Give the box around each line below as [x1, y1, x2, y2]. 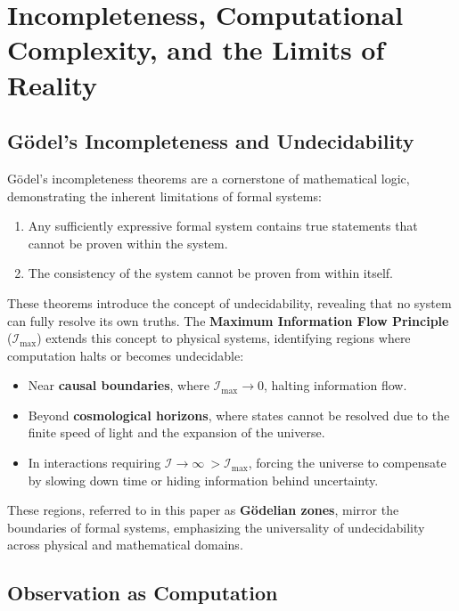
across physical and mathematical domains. [7, 535, 243, 554]
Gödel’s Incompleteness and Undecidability [7, 127, 414, 155]
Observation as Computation [7, 579, 278, 607]
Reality [7, 66, 98, 102]
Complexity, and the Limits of [7, 31, 385, 68]
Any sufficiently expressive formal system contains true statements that [28, 216, 418, 235]
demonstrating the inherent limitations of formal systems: [7, 186, 322, 205]
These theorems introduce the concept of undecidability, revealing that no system [7, 293, 452, 312]
